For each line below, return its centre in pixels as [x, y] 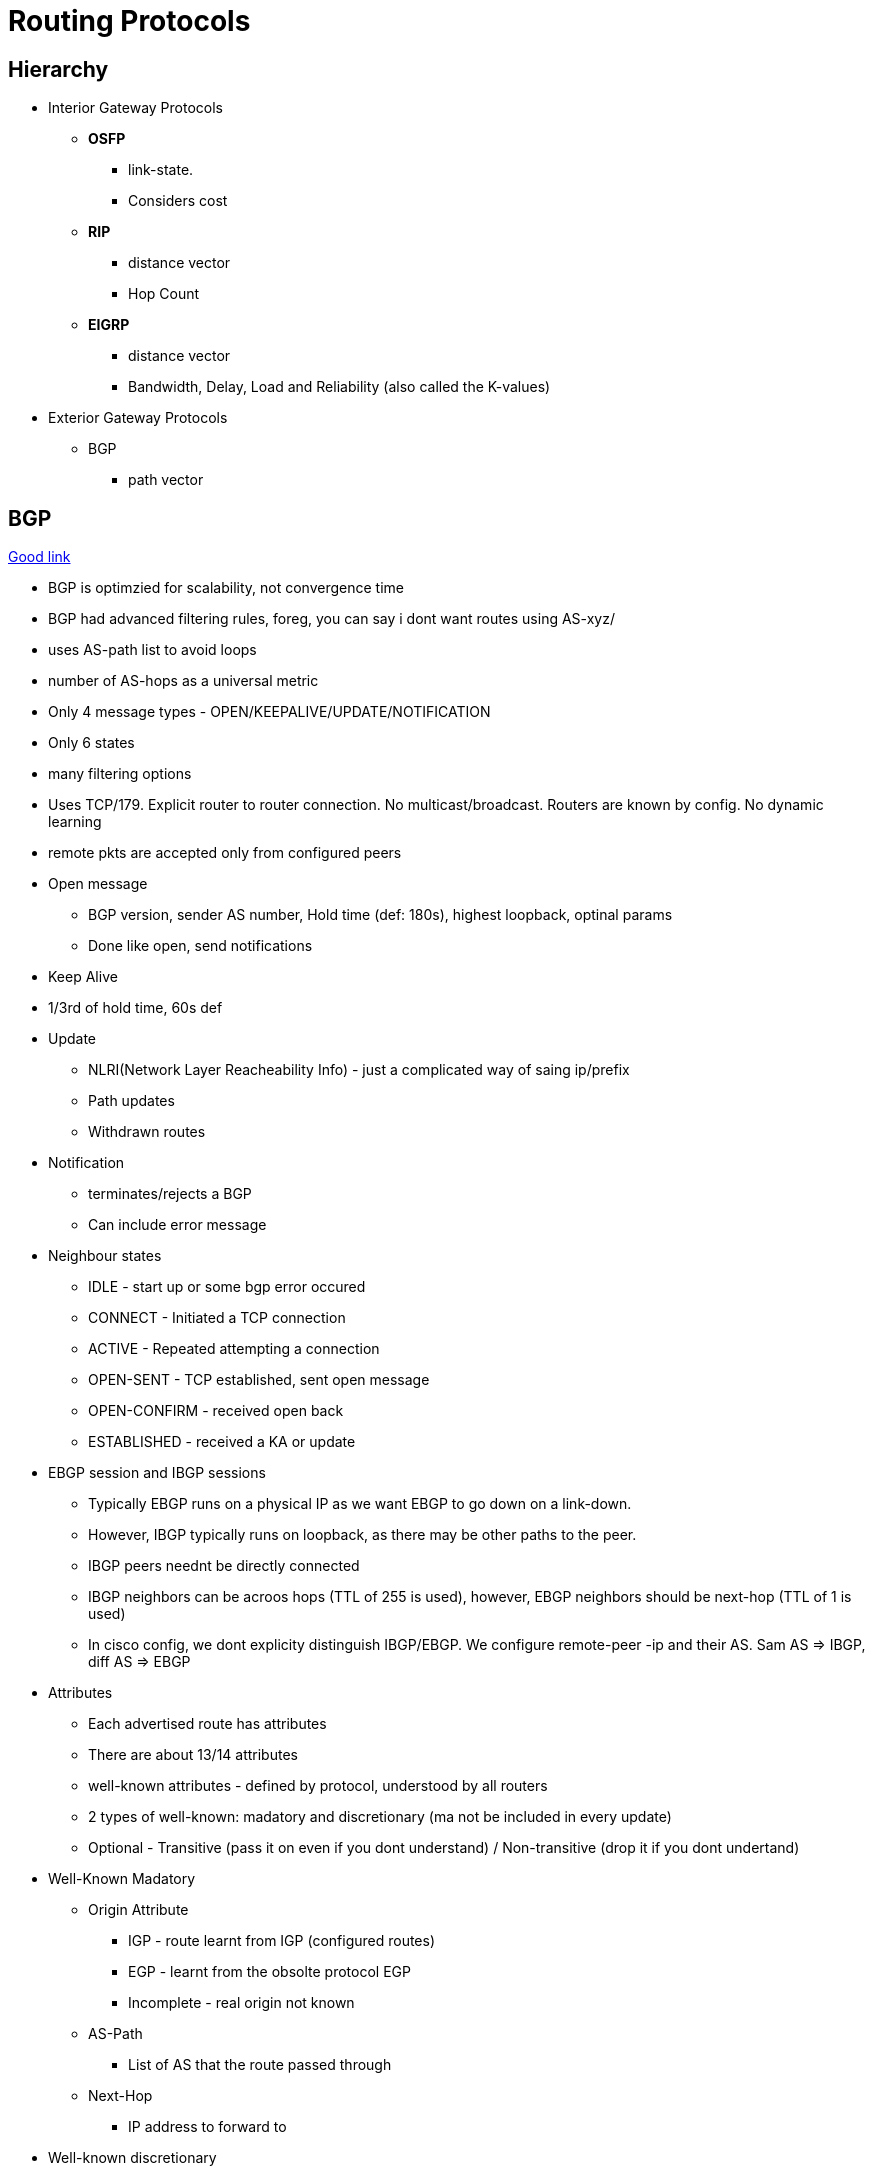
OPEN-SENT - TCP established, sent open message [259, 1380]
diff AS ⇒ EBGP [139, 1662]
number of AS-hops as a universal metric [183, 681]
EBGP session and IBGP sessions [157, 1473]
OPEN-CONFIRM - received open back [216, 1411]
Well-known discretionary [132, 2158]
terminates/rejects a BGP [170, 1194]
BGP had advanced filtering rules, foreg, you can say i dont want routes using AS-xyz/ [331, 619]
